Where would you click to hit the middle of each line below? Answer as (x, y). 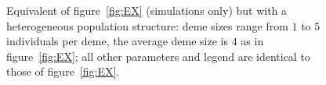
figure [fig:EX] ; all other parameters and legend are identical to (158, 56)
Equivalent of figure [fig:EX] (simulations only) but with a (147, 10)
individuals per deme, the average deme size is (117, 41)
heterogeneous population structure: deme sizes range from (147, 25)
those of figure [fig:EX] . (63, 71)
